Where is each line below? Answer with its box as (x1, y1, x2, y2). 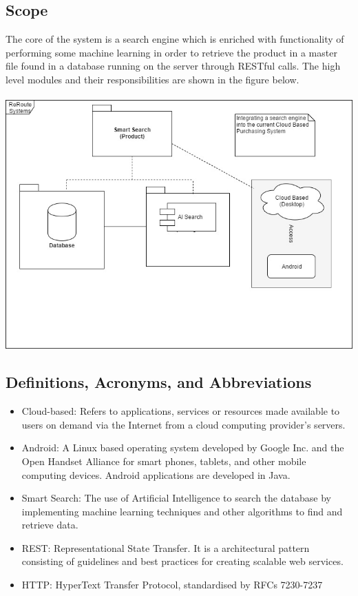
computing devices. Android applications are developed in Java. (21, 467, 291, 482)
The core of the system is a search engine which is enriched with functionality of (6, 32, 344, 46)
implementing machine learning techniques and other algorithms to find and (21, 504, 343, 518)
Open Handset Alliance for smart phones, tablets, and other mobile (21, 453, 306, 468)
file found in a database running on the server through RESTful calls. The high (6, 59, 341, 73)
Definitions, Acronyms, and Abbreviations (6, 371, 312, 393)
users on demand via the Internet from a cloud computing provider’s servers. (21, 417, 346, 431)
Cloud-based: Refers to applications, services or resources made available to (21, 404, 340, 418)
